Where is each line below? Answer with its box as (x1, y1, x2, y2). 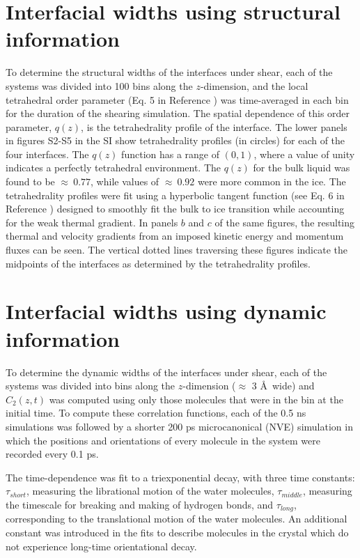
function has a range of (121, 146, 220, 161)
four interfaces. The (6, 146, 89, 161)
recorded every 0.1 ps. (6, 447, 99, 461)
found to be (6, 174, 55, 189)
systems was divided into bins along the (6, 378, 175, 393)
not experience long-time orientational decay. (6, 538, 197, 553)
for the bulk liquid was (253, 160, 350, 175)
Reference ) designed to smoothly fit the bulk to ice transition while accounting (6, 201, 345, 216)
